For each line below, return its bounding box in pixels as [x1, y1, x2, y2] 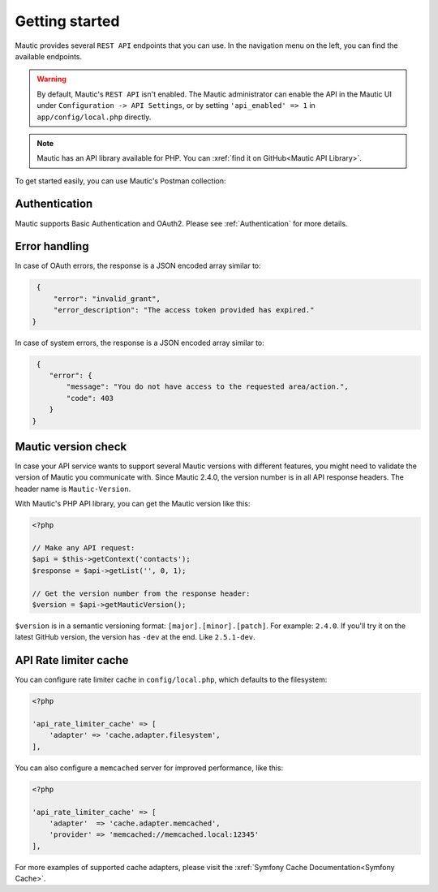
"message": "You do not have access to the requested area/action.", [66, 382, 349, 391]
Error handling [15, 239, 89, 253]
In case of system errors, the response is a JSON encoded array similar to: [15, 338, 265, 347]
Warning [36, 74, 67, 84]
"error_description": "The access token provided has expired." [53, 305, 315, 315]
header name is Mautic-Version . [15, 484, 131, 493]
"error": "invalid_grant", [53, 294, 161, 304]
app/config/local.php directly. [36, 112, 152, 122]
